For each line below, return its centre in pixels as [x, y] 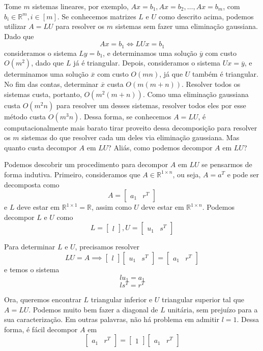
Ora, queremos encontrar [43, 299]
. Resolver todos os [211, 84]
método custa [25, 116]
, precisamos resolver [107, 247]
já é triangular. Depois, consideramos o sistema [147, 63]
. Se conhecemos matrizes [97, 16]
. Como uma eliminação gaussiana [196, 94]
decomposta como [32, 184]
